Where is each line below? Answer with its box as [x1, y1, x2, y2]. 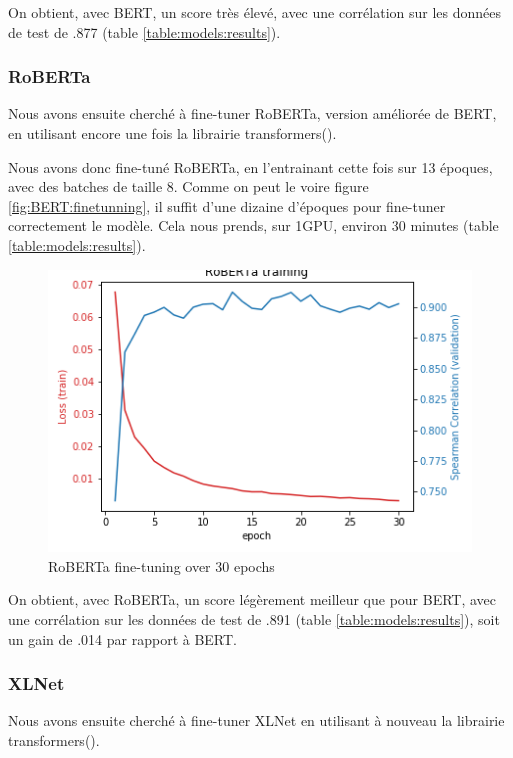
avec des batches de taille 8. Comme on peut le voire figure [8, 176, 369, 197]
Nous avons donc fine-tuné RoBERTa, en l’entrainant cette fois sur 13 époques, [8, 156, 493, 177]
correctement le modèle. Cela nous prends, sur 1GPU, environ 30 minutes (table [8, 215, 499, 236]
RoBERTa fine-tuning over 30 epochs [48, 555, 275, 576]
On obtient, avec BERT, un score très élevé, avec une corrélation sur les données [8, 2, 502, 22]
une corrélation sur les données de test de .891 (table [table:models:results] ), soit [8, 609, 500, 629]
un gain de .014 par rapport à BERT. [8, 628, 238, 649]
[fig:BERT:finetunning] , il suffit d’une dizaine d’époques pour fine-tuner [8, 195, 446, 216]
